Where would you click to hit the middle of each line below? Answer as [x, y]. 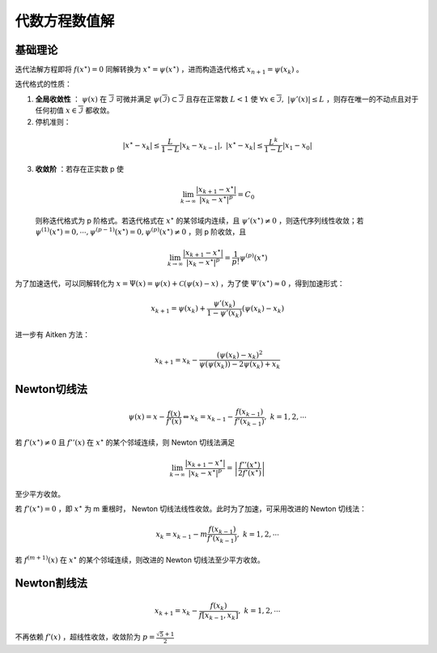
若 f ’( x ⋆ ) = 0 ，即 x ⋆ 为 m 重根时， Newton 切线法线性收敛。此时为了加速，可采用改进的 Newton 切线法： [191, 508]
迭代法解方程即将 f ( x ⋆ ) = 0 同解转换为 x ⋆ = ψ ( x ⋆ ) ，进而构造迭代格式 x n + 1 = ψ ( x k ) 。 [159, 70]
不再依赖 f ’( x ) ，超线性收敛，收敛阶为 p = [85, 637]
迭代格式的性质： [43, 84]
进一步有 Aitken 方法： [53, 334]
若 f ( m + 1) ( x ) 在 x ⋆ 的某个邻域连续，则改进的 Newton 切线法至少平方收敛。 [140, 559]
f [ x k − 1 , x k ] [218, 616]
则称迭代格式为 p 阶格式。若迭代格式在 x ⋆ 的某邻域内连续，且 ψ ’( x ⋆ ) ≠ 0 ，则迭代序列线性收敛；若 [199, 220]
